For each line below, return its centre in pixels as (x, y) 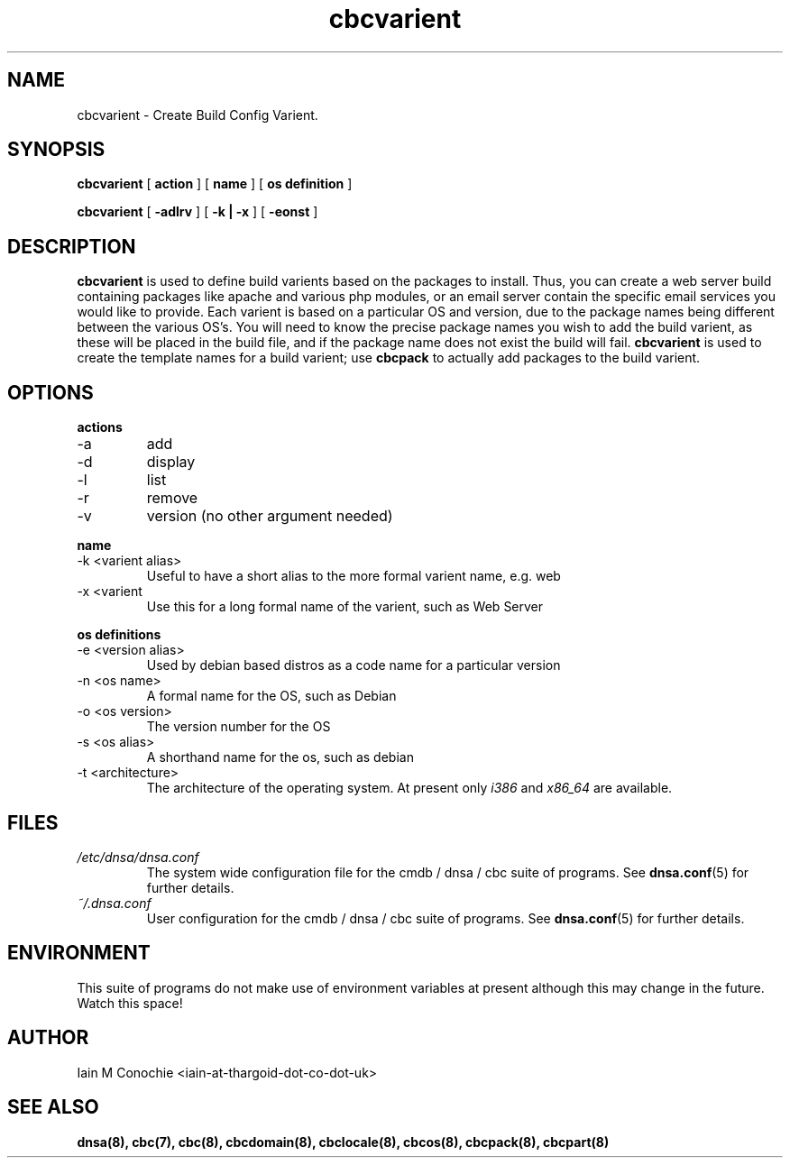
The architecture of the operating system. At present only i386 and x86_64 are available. (409, 788)
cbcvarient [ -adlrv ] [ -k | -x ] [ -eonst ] (197, 212)
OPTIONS (51, 392)
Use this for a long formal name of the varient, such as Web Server (345, 607)
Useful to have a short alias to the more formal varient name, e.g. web (354, 576)
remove (172, 498)
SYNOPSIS (56, 150)
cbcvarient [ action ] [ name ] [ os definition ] (215, 184)
